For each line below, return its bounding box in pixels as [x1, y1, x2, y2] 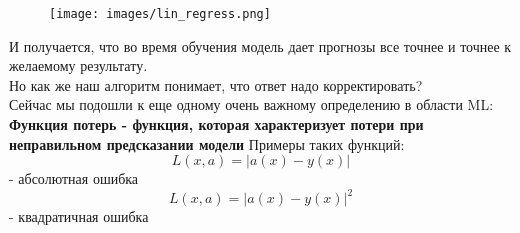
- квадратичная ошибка [9, 206, 149, 227]
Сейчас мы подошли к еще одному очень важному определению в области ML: [9, 94, 494, 115]
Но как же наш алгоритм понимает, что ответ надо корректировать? [9, 74, 423, 95]
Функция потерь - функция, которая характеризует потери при [9, 114, 424, 135]
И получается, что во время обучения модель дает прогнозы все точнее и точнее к [9, 35, 512, 56]
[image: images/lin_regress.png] [49, 7, 271, 21]
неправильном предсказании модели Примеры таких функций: [9, 133, 405, 154]
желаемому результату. [9, 55, 148, 76]
